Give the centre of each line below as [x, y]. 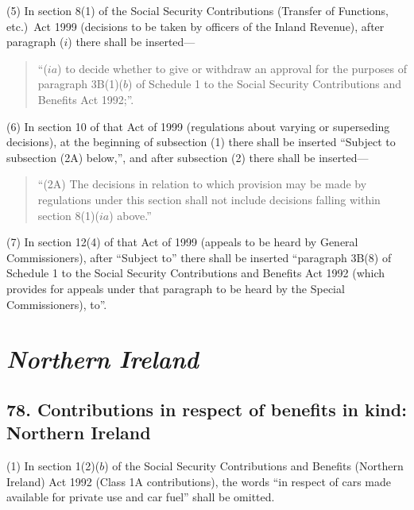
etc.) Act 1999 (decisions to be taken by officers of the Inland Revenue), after [195, 26]
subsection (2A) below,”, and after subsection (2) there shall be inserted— [188, 157]
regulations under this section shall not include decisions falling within [209, 199]
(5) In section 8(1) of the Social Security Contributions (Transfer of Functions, [197, 10]
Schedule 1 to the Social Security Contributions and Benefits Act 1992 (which [196, 273]
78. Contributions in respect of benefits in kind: [207, 409]
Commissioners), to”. [57, 304]
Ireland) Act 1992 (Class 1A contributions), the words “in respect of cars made [199, 481]
